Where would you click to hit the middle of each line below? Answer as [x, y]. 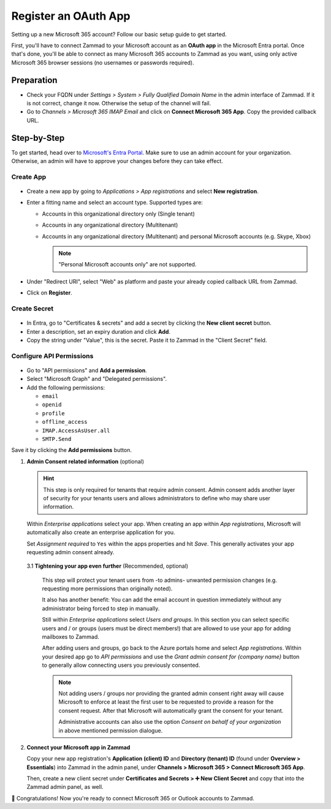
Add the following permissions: [66, 387]
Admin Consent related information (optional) [85, 461]
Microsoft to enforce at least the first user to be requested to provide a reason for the [166, 702]
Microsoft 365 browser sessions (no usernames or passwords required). [103, 62]
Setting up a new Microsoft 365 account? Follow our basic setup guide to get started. [119, 34]
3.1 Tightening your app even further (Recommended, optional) [108, 566]
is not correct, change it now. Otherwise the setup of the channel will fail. [119, 103]
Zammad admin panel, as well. [65, 787]
